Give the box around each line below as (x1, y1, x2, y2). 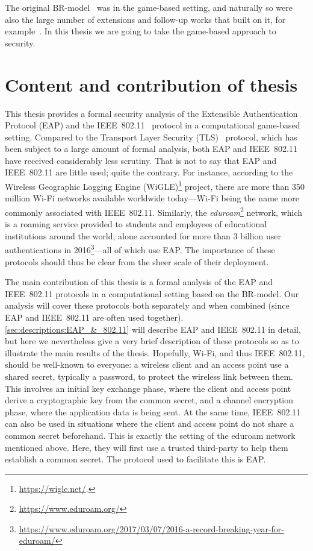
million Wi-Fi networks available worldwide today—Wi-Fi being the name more (5, 192, 300, 204)
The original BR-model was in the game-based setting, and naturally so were (5, 1, 293, 13)
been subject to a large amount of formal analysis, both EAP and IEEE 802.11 (5, 142, 297, 155)
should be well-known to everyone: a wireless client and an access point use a (5, 358, 289, 371)
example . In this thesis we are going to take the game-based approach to (5, 25, 276, 37)
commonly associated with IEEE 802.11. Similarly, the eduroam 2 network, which (5, 204, 303, 218)
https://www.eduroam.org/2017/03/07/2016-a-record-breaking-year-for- (19, 522, 284, 535)
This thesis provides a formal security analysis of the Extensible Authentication (5, 107, 298, 119)
